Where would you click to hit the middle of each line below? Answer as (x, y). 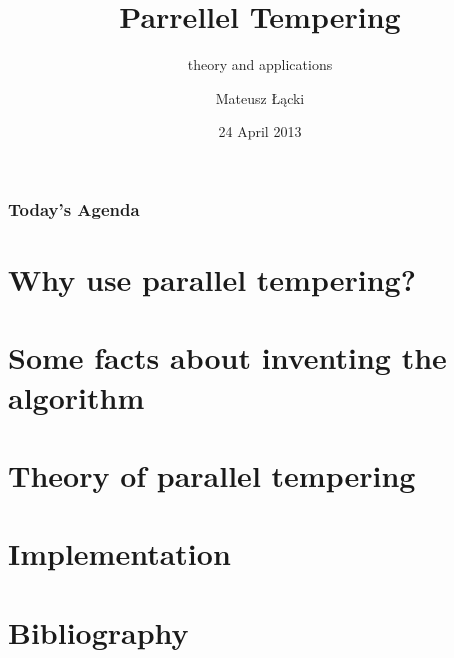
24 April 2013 (260, 131)
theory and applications (260, 64)
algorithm (76, 396)
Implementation (119, 553)
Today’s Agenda (74, 208)
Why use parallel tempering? (212, 279)
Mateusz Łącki (260, 97)
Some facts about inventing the (227, 357)
